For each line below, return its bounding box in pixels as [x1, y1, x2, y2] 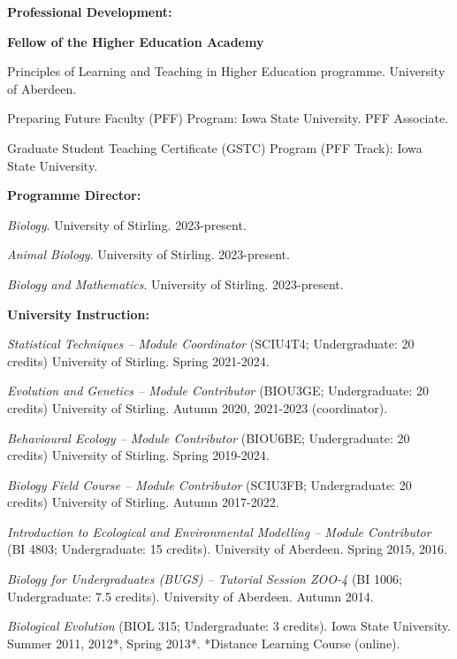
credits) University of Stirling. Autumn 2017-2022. [7, 493, 279, 511]
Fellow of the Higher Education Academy [7, 32, 264, 50]
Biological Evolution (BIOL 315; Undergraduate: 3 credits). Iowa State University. [7, 617, 451, 635]
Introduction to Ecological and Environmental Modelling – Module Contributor [7, 522, 431, 540]
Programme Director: [7, 186, 141, 204]
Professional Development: [7, 3, 172, 20]
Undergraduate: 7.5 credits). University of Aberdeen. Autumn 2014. [7, 586, 374, 605]
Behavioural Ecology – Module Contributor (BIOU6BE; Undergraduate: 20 [7, 428, 410, 447]
